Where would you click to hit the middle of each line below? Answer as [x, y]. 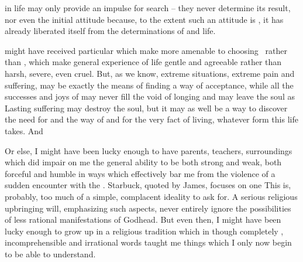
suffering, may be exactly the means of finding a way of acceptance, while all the [149, 85]
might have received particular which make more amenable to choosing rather [146, 50]
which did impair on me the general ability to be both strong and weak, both [143, 162]
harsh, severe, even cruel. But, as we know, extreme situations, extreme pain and [150, 73]
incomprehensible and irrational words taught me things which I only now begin [148, 242]
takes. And [24, 130]
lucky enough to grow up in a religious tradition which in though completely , [144, 231]
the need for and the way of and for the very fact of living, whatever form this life [151, 119]
